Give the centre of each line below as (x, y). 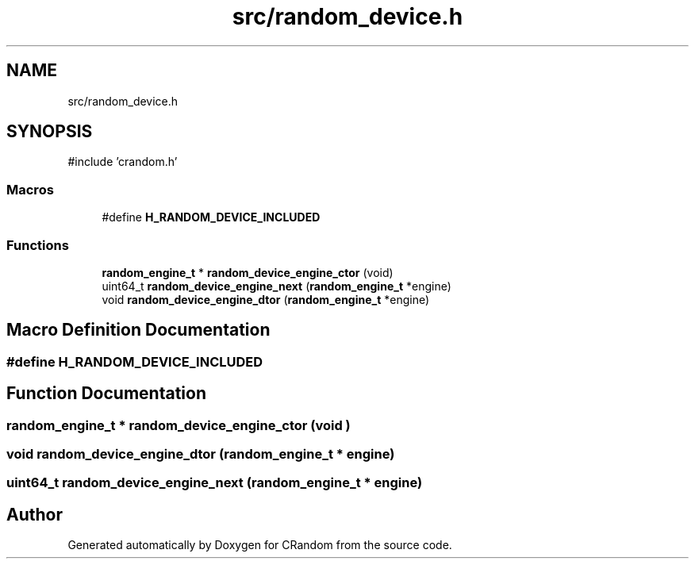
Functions (38, 245)
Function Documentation (106, 394)
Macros (30, 189)
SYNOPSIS (50, 132)
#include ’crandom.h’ (123, 162)
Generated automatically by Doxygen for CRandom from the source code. (260, 545)
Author (35, 514)
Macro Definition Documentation (138, 330)
